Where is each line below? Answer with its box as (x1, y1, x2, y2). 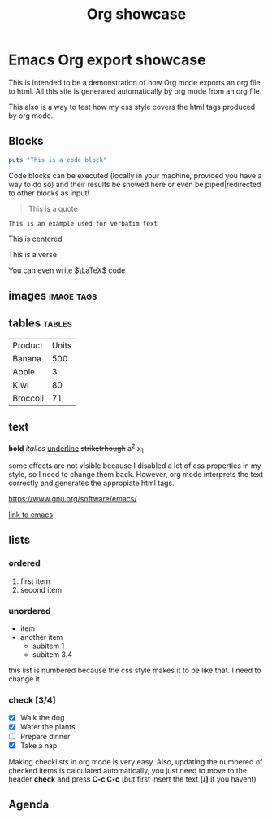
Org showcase (86, 5, 187, 24)
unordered (8, 605, 51, 616)
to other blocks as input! (8, 188, 90, 198)
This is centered (8, 234, 63, 243)
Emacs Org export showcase (8, 50, 206, 69)
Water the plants (19, 722, 76, 732)
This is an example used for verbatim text (8, 219, 158, 228)
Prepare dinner (19, 731, 71, 741)
